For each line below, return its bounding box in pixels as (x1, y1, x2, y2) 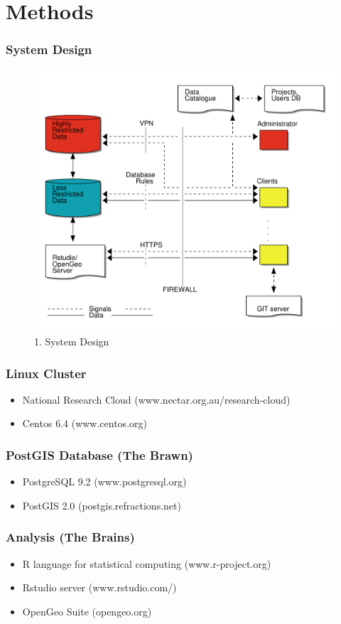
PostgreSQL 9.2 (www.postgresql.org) (22, 474, 187, 489)
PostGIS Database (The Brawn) (6, 446, 193, 463)
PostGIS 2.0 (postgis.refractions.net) (22, 497, 181, 512)
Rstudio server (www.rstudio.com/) (22, 580, 177, 595)
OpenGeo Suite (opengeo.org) (22, 603, 152, 618)
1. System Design (34, 334, 109, 349)
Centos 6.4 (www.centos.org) (22, 416, 147, 431)
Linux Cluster (6, 364, 87, 382)
